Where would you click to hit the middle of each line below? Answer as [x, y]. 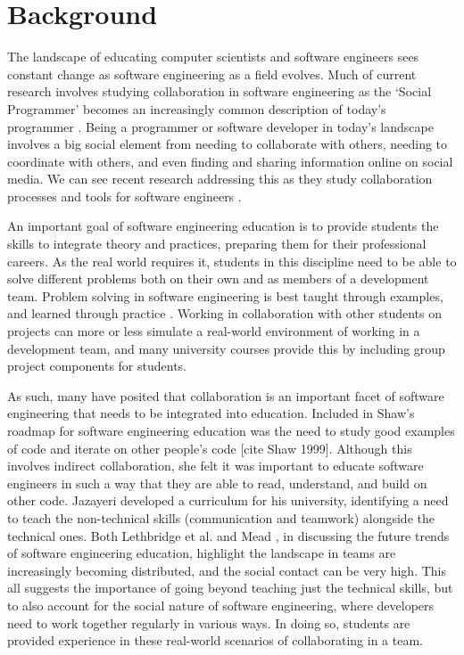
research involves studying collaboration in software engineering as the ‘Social [220, 91]
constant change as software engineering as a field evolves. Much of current [212, 74]
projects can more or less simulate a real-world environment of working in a [214, 331]
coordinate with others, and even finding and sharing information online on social [230, 161]
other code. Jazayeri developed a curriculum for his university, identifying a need [228, 500]
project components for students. [97, 366]
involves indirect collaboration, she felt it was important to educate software [215, 466]
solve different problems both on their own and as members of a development [218, 278]
